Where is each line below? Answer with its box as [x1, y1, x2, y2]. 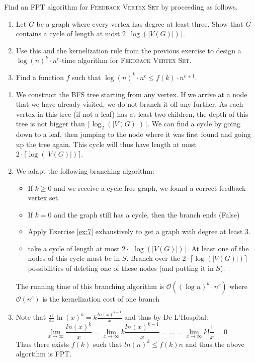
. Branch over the [126, 253, 180, 263]
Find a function [16, 71, 64, 82]
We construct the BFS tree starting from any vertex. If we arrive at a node [16, 89, 247, 99]
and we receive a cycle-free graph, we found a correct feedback [54, 182, 246, 193]
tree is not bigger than [16, 118, 85, 129]
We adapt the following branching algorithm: [16, 165, 154, 176]
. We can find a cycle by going [147, 118, 240, 129]
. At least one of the [187, 243, 249, 253]
